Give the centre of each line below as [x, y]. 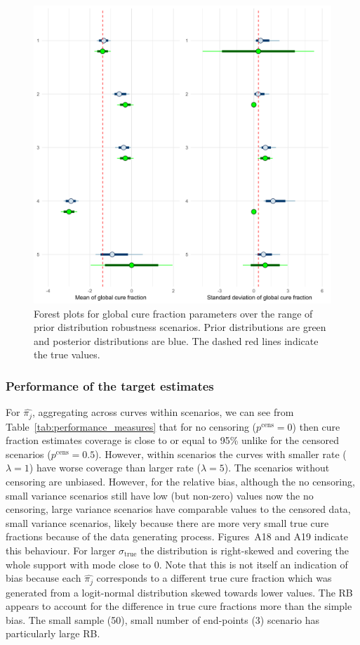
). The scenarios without [277, 468]
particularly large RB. [53, 633]
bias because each [44, 578]
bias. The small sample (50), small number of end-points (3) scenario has [163, 619]
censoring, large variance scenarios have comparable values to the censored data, [178, 509]
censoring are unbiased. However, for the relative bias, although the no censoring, [180, 482]
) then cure [316, 426]
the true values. [67, 354]
